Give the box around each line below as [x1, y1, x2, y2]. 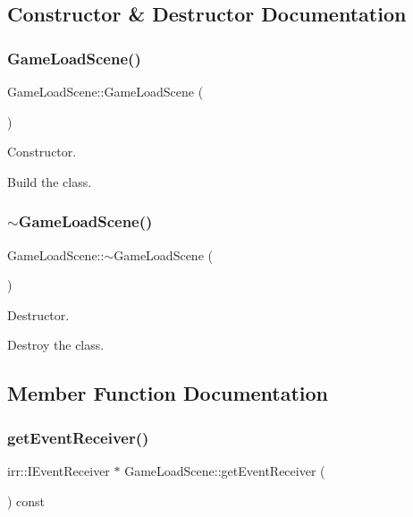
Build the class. [7, 172, 92, 191]
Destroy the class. [7, 335, 105, 354]
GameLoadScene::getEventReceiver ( [124, 461, 325, 479]
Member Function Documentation [7, 379, 329, 407]
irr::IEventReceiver [7, 461, 110, 479]
